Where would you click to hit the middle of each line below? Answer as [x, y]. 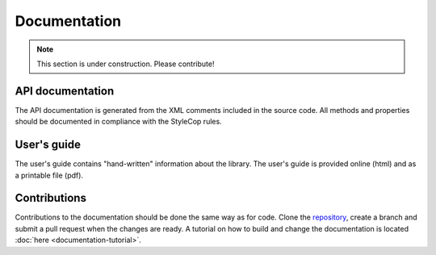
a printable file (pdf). [49, 175]
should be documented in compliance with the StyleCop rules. [118, 122]
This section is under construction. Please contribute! [126, 64]
